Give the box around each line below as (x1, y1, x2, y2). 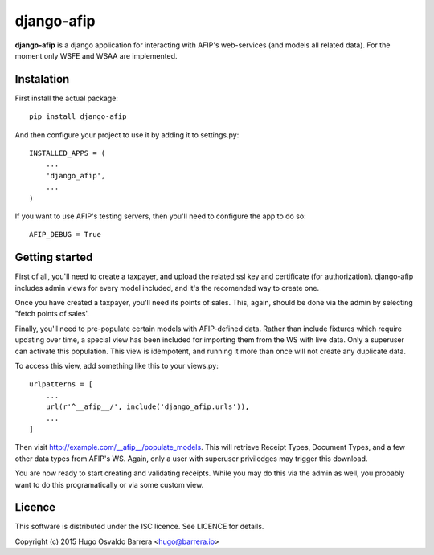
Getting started (14, 251, 93, 264)
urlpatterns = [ (29, 380, 93, 389)
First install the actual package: (14, 93, 118, 103)
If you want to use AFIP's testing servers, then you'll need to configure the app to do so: (14, 211, 307, 221)
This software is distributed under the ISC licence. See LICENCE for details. (14, 522, 264, 532)
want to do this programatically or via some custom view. (14, 480, 204, 489)
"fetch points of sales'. (14, 309, 90, 319)
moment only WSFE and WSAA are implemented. (14, 51, 178, 60)
